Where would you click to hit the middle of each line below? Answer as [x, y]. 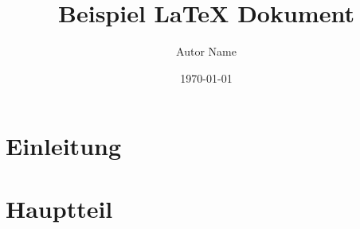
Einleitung [64, 146]
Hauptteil [59, 208]
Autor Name [206, 51]
